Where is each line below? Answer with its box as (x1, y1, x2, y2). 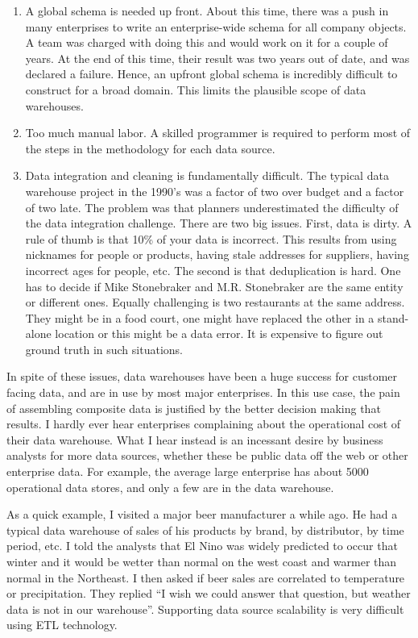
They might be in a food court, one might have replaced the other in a (25, 309, 375, 326)
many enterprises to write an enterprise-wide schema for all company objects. (25, 18, 407, 35)
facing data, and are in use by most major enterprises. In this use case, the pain (6, 384, 400, 401)
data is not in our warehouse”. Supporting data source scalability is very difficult (6, 600, 404, 617)
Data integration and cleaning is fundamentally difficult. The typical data (25, 167, 389, 184)
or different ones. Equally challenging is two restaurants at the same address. (25, 294, 405, 311)
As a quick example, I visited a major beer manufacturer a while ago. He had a (6, 506, 398, 523)
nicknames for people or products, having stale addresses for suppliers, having (25, 246, 409, 263)
